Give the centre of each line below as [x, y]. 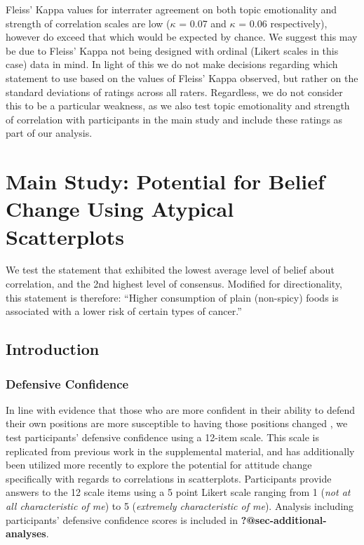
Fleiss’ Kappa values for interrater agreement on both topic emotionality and [171, 9]
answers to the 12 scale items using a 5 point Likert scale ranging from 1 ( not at [178, 492]
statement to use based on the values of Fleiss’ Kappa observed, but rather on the [182, 78]
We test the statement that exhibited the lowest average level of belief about [170, 270]
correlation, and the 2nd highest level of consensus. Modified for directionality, [174, 284]
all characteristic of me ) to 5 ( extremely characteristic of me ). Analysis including [180, 505]
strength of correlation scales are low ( [88, 23]
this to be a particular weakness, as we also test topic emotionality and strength [178, 106]
